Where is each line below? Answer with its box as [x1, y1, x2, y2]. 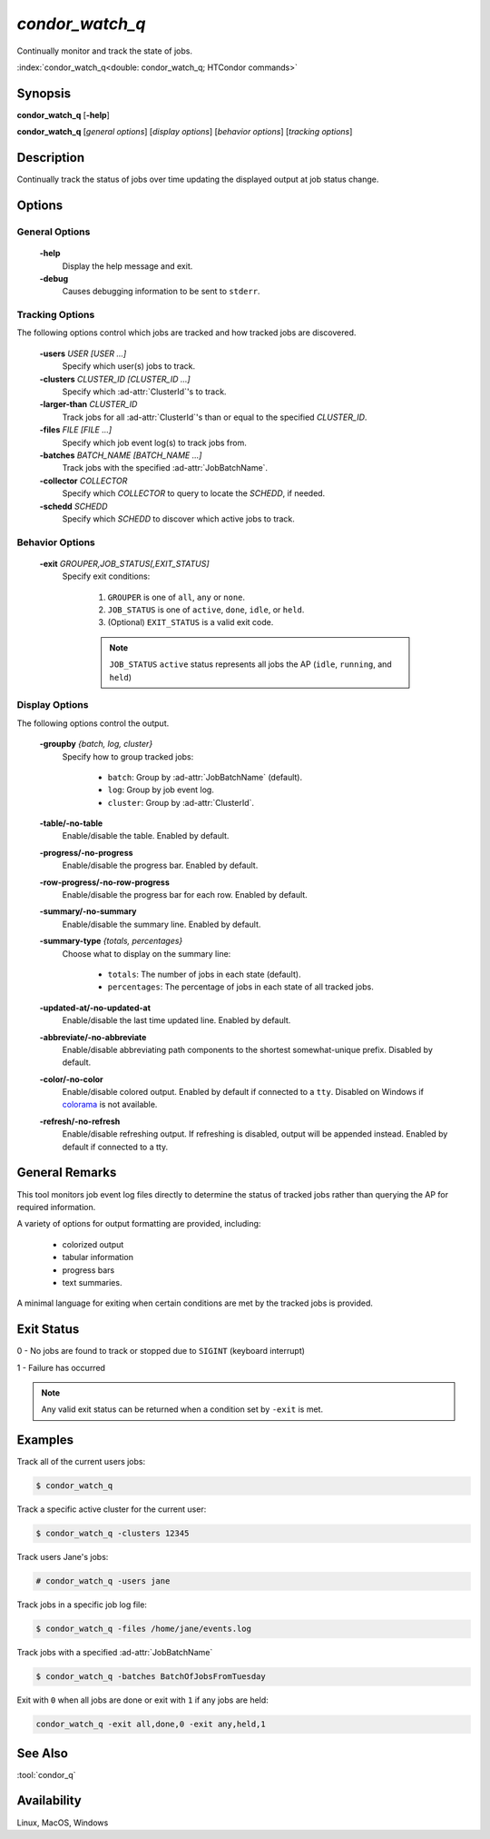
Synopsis [16, 85, 72, 101]
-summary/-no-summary [39, 906, 137, 917]
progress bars [62, 1264, 115, 1276]
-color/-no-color [39, 1073, 103, 1085]
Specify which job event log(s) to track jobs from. [62, 437, 247, 448]
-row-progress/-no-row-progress [39, 877, 170, 888]
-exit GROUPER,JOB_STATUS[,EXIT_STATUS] [39, 558, 210, 569]
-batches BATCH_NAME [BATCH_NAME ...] [39, 450, 202, 461]
